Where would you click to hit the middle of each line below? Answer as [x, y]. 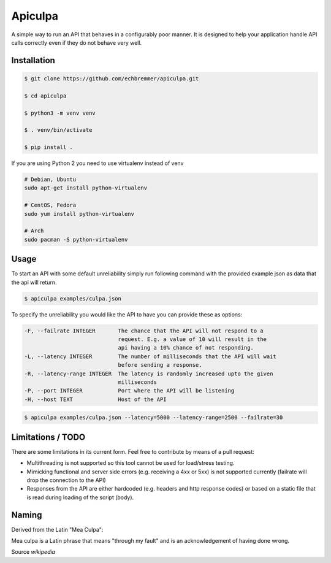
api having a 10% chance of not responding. [186, 348]
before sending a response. [160, 365]
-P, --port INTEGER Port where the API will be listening [129, 391]
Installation [33, 60]
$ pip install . [49, 147]
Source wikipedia [33, 552]
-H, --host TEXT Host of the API [95, 399]
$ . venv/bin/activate [58, 130]
